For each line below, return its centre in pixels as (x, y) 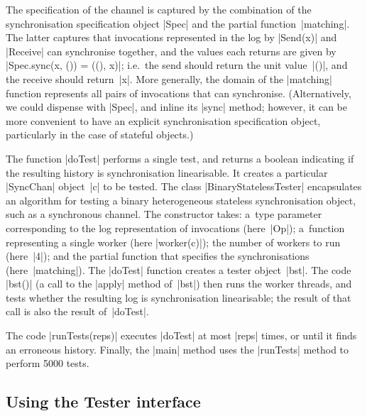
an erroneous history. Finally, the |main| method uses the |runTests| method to (177, 349)
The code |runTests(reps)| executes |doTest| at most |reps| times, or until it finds (181, 335)
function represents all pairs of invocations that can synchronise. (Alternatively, (179, 93)
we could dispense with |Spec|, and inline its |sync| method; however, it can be (177, 107)
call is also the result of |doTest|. (77, 311)
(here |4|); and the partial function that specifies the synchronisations (158, 256)
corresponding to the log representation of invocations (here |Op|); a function (175, 228)
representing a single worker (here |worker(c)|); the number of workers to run (173, 242)
